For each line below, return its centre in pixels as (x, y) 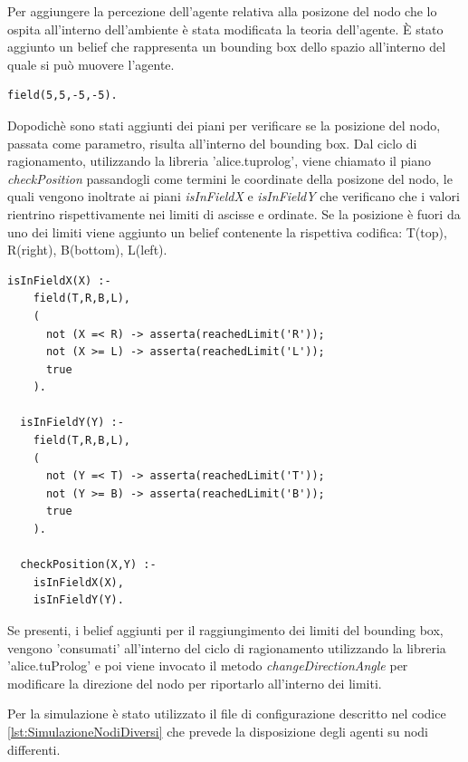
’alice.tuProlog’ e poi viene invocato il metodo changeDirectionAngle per (208, 666)
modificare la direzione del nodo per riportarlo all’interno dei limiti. (195, 683)
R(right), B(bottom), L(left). (87, 250)
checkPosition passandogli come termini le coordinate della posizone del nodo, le (230, 178)
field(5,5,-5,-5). (62, 96)
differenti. (34, 749)
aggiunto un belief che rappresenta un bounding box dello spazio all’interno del (227, 47)
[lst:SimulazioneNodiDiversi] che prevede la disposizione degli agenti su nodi (218, 731)
